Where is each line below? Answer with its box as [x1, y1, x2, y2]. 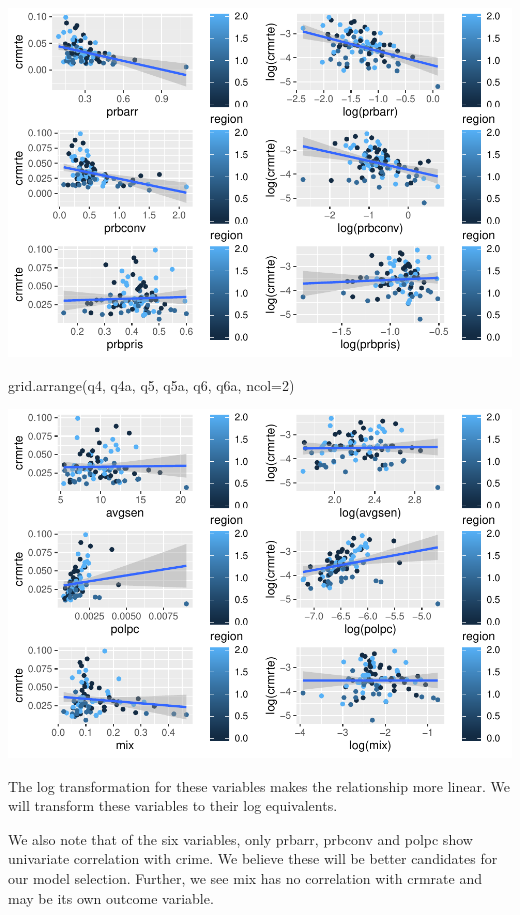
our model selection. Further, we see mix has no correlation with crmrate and [8, 868, 482, 888]
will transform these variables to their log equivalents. [8, 795, 338, 816]
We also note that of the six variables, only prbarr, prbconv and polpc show [8, 828, 473, 849]
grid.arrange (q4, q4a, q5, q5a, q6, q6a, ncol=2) [8, 374, 295, 395]
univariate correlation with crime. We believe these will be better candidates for [8, 848, 498, 869]
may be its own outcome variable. [8, 887, 214, 908]
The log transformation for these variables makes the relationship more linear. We [8, 775, 510, 796]
